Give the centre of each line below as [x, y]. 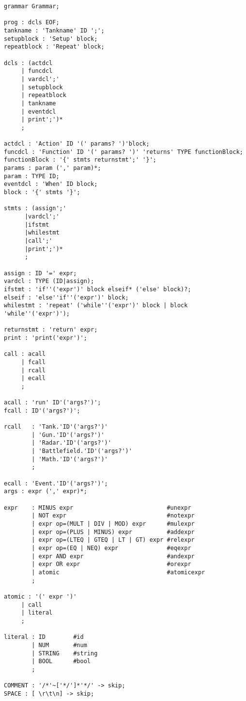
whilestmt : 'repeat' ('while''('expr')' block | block [96, 306]
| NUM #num [59, 645]
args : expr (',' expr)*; [46, 492]
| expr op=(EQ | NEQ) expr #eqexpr [111, 548]
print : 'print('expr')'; [46, 338]
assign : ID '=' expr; [40, 273]
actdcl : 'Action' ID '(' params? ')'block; [77, 144]
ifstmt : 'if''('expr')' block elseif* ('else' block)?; [98, 289]
